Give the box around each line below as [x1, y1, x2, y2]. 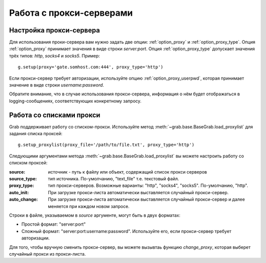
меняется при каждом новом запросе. [48, 203, 130, 209]
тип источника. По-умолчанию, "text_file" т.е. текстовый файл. [48, 176, 179, 182]
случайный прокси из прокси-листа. [9, 251, 86, 257]
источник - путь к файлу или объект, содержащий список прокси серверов [48, 169, 207, 175]
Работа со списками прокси [9, 111, 100, 119]
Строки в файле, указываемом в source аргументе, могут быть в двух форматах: [9, 212, 181, 218]
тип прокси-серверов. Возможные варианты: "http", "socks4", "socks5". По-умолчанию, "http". [48, 182, 248, 189]
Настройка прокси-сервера [9, 26, 100, 34]
